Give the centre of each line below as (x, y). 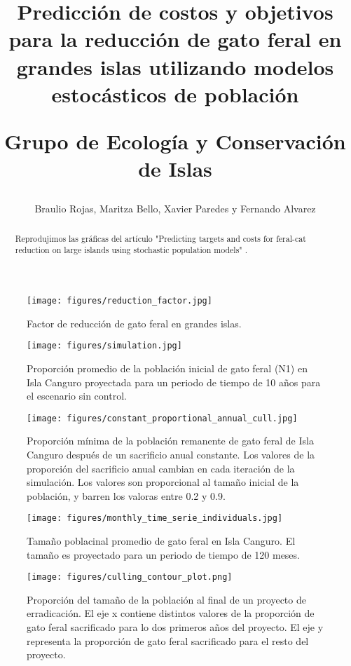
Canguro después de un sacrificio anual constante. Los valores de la (171, 454)
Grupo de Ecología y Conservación (175, 141)
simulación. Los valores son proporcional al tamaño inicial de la (163, 482)
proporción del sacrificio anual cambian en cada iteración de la (161, 468)
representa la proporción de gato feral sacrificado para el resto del (168, 640)
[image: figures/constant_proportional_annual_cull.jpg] (162, 418)
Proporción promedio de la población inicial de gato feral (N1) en (167, 368)
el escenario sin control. (77, 396)
